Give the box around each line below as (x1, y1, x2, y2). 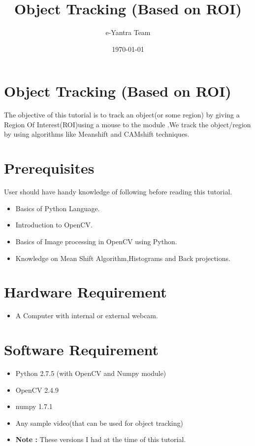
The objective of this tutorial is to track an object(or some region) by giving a (4, 110, 240, 120)
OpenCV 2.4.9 (15, 384, 59, 395)
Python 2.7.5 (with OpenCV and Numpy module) (15, 368, 166, 378)
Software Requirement (4, 339, 159, 360)
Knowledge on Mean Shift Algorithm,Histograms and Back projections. (15, 253, 230, 263)
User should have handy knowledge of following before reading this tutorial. (4, 186, 232, 197)
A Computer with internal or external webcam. (15, 310, 158, 321)
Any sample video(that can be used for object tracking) (15, 417, 183, 428)
